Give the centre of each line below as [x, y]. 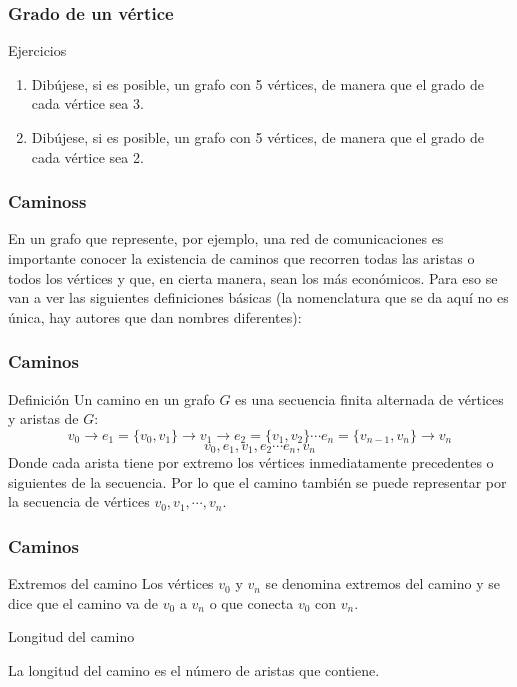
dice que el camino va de [83, 602]
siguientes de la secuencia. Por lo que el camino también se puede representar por [257, 481]
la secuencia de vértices [79, 501]
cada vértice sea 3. [87, 103]
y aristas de [43, 418]
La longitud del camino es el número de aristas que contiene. [194, 670]
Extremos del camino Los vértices [111, 583]
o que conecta [251, 602]
